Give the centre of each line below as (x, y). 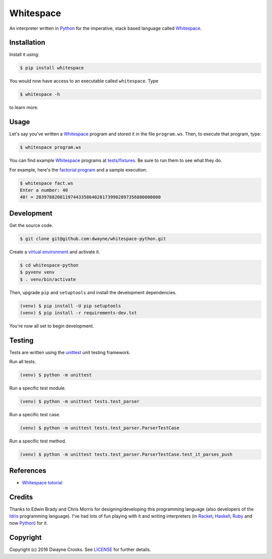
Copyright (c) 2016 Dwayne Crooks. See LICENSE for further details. (80, 549)
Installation (27, 43)
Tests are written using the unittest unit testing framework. (70, 352)
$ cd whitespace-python (49, 265)
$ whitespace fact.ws (47, 183)
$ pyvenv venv (37, 272)
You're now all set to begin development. (52, 326)
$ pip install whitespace (52, 68)
